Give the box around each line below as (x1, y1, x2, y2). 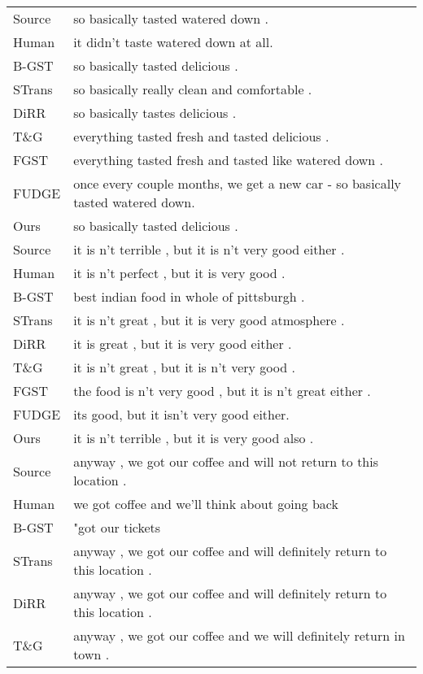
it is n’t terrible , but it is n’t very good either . (73, 240, 345, 259)
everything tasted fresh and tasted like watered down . (73, 150, 383, 169)
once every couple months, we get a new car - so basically (73, 174, 402, 193)
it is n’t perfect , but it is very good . (73, 263, 286, 282)
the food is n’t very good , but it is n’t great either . (73, 381, 371, 400)
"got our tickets (73, 518, 161, 537)
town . (73, 645, 110, 663)
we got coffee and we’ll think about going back (73, 494, 338, 513)
